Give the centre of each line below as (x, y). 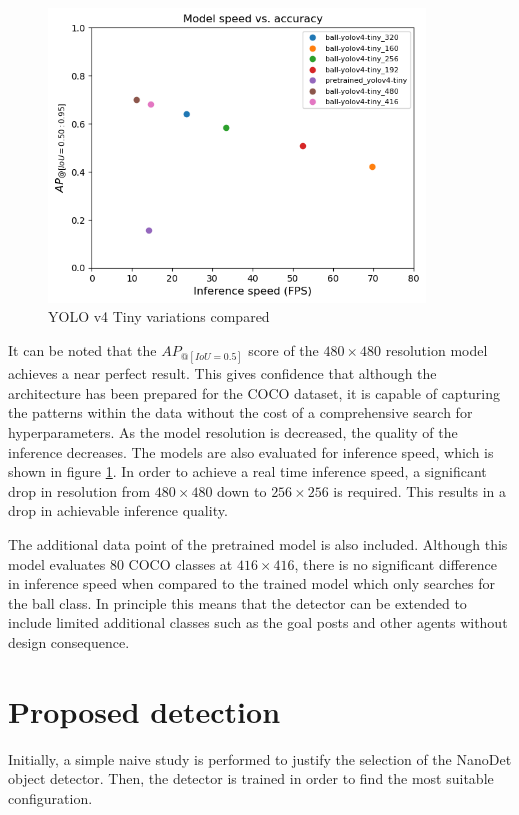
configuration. (50, 797)
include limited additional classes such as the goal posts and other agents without (258, 622)
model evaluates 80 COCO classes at (120, 563)
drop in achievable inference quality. (118, 510)
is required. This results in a (420, 490)
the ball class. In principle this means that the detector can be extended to (237, 602)
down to (242, 490)
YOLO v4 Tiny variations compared (159, 316)
